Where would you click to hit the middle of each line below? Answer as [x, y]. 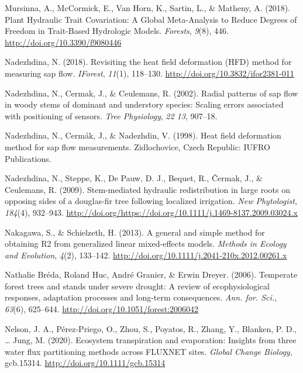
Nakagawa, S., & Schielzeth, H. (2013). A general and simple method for [135, 232]
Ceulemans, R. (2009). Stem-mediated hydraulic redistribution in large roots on [147, 189]
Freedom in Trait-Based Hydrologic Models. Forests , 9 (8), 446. [117, 31]
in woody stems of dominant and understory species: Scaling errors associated [144, 104]
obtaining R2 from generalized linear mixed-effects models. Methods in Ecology [146, 244]
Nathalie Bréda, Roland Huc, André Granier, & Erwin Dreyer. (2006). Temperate [151, 274]
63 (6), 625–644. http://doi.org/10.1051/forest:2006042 [102, 309]
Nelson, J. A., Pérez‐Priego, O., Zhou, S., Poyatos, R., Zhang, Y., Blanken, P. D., [151, 328]
